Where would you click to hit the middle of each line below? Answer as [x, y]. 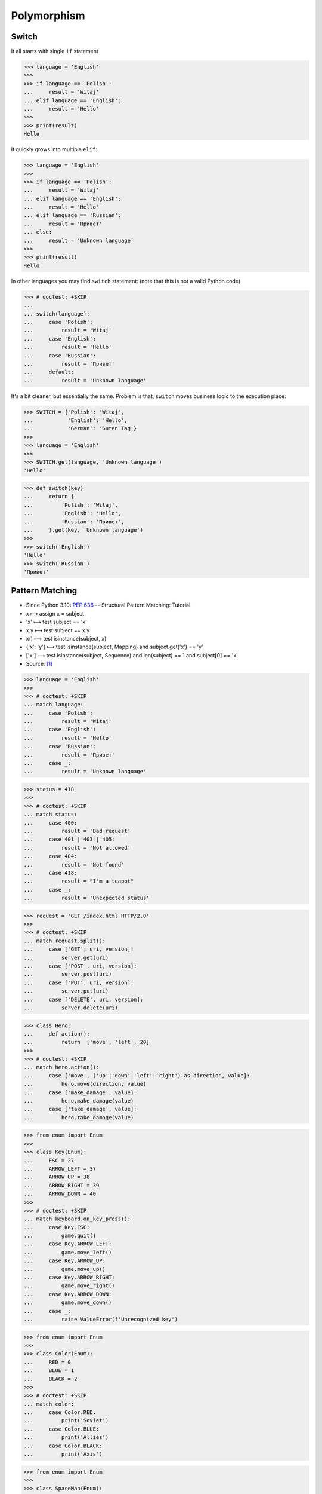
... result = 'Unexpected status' [86, 898]
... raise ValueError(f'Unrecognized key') [101, 1319]
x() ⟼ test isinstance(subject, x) [66, 638]
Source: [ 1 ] [39, 664]
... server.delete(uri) [71, 1008]
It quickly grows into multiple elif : [54, 149]
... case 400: [50, 823]
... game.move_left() [68, 1252]
